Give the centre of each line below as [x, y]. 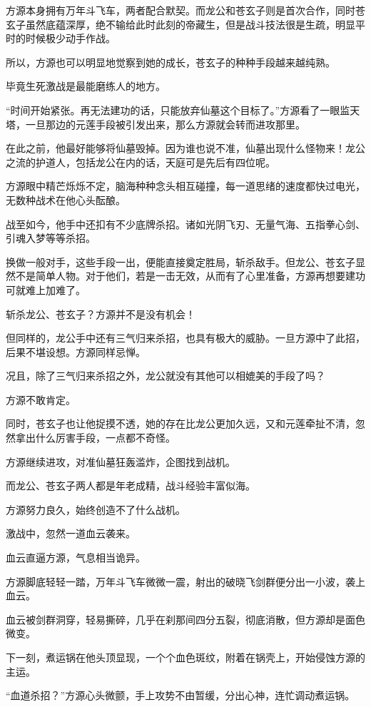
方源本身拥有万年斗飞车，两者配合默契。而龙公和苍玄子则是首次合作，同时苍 [185, 10]
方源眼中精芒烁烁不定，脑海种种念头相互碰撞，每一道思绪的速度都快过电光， [185, 186]
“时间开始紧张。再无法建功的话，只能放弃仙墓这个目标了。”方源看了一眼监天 [183, 110]
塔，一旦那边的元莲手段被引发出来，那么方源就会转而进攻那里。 [156, 124]
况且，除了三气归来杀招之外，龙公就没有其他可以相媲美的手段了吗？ [166, 376]
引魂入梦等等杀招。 [51, 238]
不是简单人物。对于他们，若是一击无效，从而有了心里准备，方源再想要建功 [190, 276]
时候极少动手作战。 [70, 38]
